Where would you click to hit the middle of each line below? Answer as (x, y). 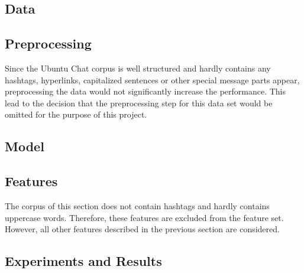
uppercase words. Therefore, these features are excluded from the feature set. (144, 217)
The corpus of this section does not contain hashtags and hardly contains (137, 205)
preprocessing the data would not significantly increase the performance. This (145, 91)
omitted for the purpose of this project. (76, 114)
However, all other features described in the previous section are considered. (142, 229)
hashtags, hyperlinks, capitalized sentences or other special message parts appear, (152, 79)
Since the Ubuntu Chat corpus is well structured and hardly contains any (138, 68)
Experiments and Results (83, 261)
